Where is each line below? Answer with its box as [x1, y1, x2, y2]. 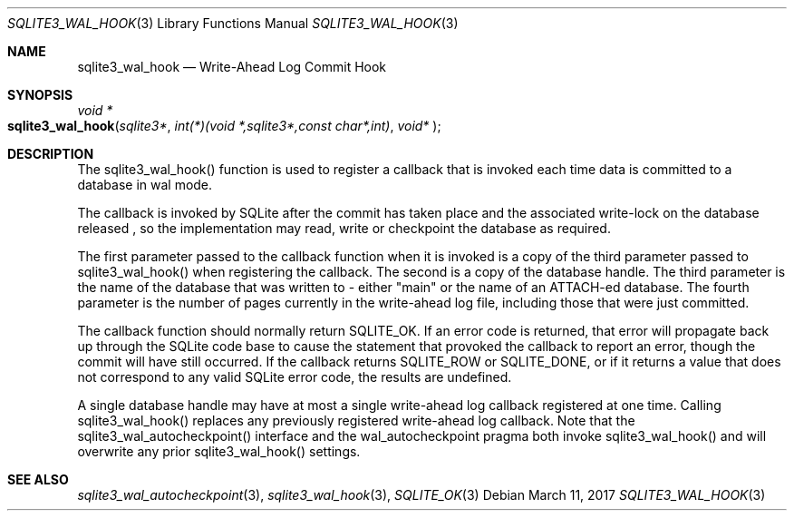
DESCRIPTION [7, 146, 94, 161]
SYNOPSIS [7, 87, 73, 103]
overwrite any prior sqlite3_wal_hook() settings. [77, 444, 361, 459]
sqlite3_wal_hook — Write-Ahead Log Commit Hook [77, 59, 387, 74]
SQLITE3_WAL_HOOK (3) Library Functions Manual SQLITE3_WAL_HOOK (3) [7, 15, 459, 31]
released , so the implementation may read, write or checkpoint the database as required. [77, 220, 611, 236]
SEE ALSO [7, 472, 69, 487]
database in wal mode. [77, 177, 213, 192]
